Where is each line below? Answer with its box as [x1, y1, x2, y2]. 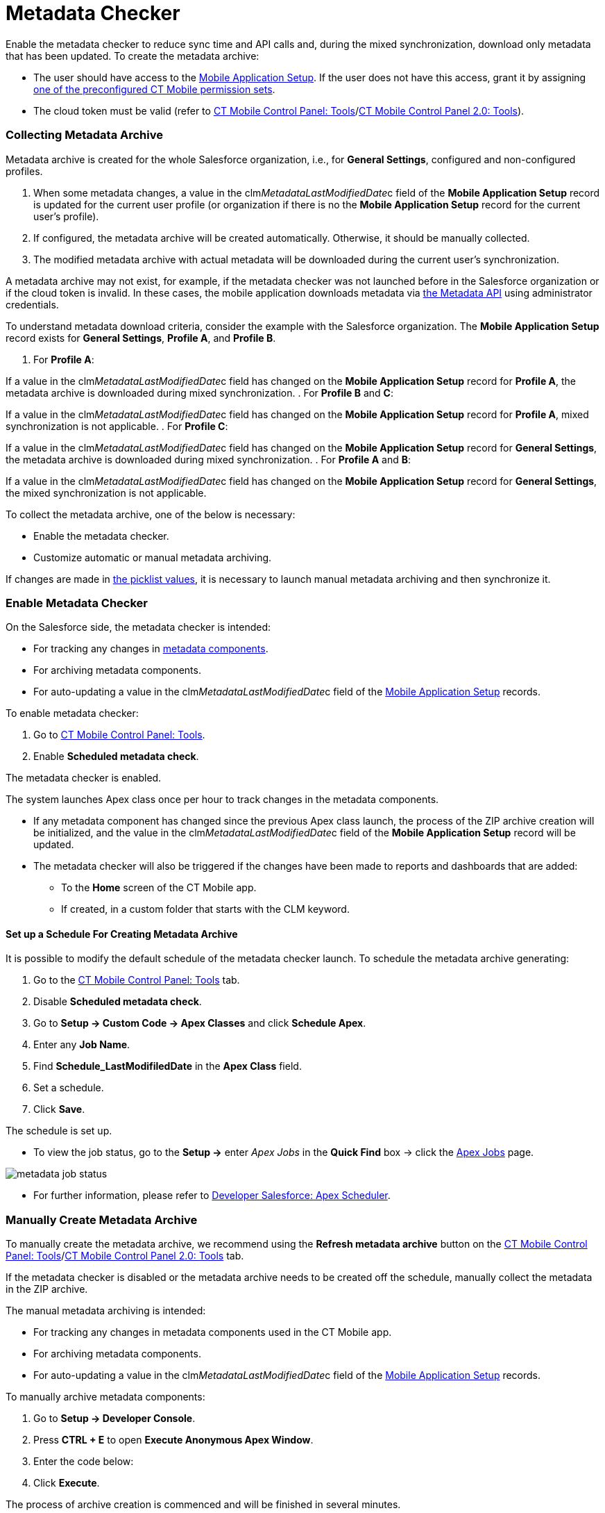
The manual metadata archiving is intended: [6, 1305, 206, 1317]
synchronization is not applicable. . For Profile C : [6, 420, 228, 432]
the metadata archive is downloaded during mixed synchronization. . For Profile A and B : [6, 453, 411, 465]
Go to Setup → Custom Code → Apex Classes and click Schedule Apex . [33, 1017, 366, 1030]
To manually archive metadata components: [6, 1391, 205, 1403]
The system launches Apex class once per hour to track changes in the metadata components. [6, 793, 439, 806]
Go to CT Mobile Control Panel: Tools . [33, 729, 205, 741]
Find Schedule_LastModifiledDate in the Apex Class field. [33, 1060, 302, 1073]
